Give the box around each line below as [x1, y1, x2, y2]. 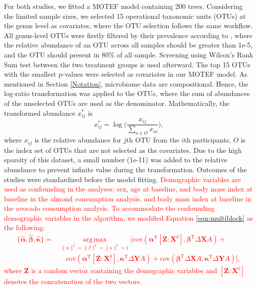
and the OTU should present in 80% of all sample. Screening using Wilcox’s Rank [4, 49, 253, 59]
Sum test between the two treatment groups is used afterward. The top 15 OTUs [4, 59, 251, 69]
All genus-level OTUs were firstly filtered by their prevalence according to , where [4, 30, 253, 40]
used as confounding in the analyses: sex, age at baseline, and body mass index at [4, 184, 253, 194]
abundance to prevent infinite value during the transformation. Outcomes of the [4, 164, 247, 174]
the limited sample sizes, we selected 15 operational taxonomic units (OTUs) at [4, 10, 246, 21]
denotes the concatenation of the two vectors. [4, 276, 142, 287]
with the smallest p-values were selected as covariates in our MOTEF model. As [4, 69, 248, 79]
